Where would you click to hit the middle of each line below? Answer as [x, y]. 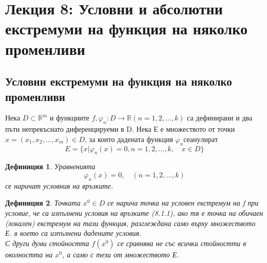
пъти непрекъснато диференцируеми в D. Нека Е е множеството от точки [120, 129]
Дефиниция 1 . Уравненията [50, 166]
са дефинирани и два [220, 118]
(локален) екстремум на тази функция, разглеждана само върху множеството [130, 223]
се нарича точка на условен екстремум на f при [183, 203]
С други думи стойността [47, 243]
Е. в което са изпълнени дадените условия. [73, 233]
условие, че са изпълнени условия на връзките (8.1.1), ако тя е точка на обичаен [134, 213]
